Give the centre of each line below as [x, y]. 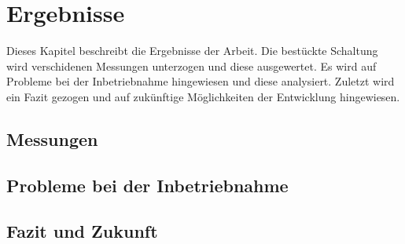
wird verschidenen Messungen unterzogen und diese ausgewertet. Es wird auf [191, 66]
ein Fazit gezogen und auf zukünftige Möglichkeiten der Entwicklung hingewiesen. [203, 96]
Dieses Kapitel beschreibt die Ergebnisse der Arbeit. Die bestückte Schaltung [192, 51]
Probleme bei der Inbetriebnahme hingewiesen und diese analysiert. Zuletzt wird [201, 81]
